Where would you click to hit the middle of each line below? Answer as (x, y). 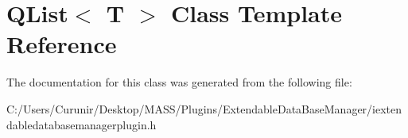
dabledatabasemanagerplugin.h (82, 124)
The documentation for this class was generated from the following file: (179, 82)
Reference (62, 44)
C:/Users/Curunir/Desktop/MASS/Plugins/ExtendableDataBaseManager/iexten (204, 108)
